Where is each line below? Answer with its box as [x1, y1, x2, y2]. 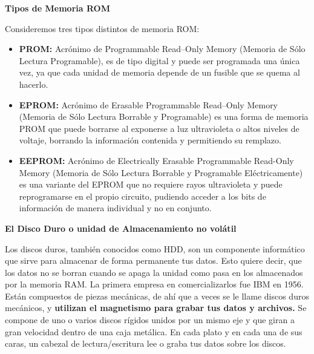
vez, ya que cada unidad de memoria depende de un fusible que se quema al [19, 66, 300, 79]
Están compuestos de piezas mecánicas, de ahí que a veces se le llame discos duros [5, 289, 309, 302]
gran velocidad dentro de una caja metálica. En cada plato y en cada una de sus [5, 325, 303, 338]
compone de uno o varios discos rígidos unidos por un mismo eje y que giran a [5, 313, 295, 326]
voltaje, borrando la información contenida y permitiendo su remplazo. [19, 134, 281, 146]
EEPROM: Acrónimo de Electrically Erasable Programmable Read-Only [19, 154, 294, 166]
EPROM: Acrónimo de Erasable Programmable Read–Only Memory [19, 98, 278, 111]
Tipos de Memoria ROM [5, 2, 110, 14]
